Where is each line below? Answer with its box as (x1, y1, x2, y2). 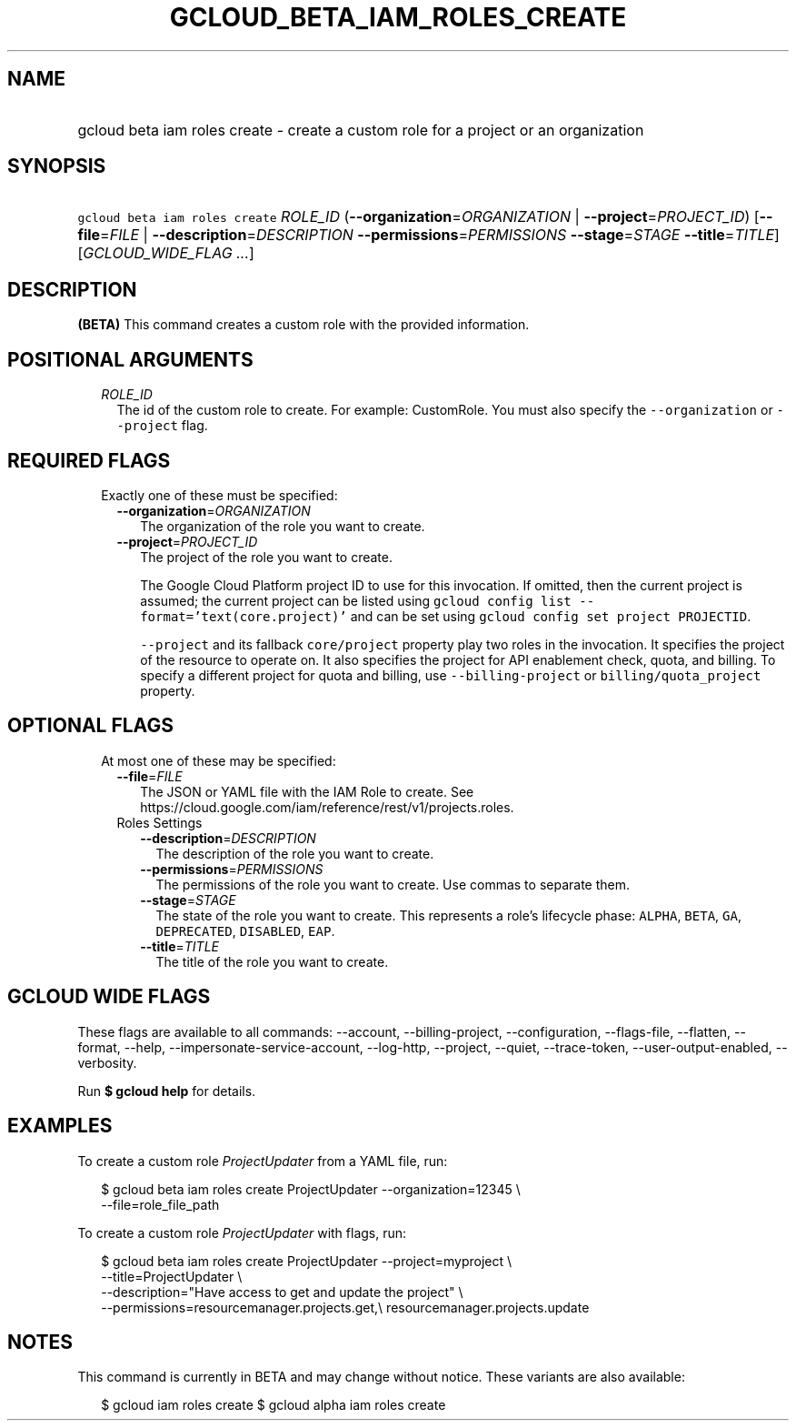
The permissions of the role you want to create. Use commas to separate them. (155, 876, 631, 892)
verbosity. (77, 1054, 137, 1071)
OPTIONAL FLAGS (7, 714, 174, 738)
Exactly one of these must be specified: (101, 487, 338, 503)
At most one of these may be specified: (101, 752, 336, 769)
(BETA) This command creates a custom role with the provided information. (77, 317, 530, 333)
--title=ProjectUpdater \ (101, 1268, 243, 1284)
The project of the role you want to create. (140, 548, 393, 565)
